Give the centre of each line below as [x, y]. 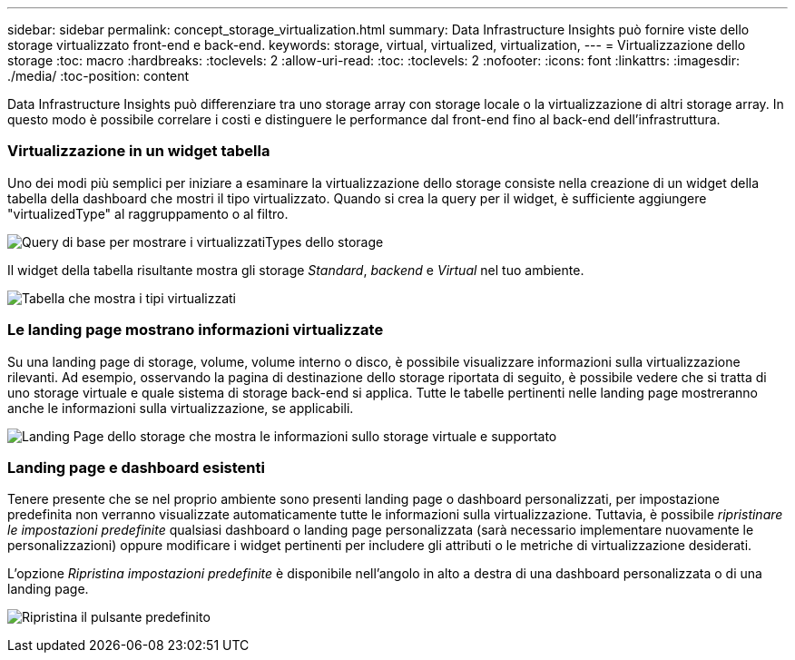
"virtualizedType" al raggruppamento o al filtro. [148, 213]
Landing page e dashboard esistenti [136, 467]
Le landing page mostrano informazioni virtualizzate [196, 330]
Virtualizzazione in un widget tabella [139, 151]
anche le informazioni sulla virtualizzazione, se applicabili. [181, 408]
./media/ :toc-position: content [98, 76]
